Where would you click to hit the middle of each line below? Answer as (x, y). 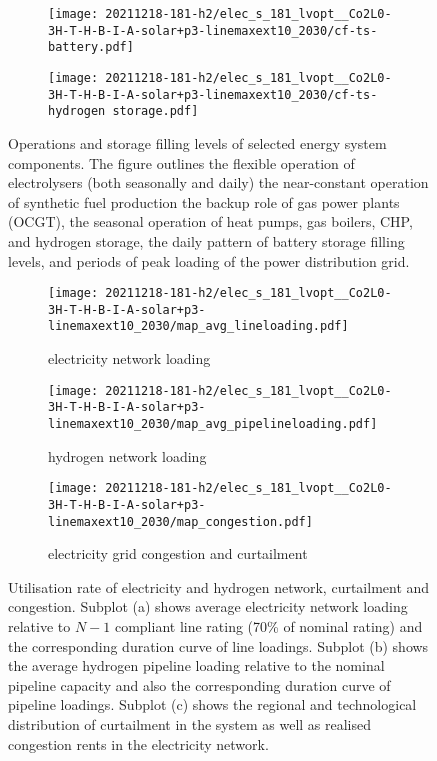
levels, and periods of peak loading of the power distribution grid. (209, 260)
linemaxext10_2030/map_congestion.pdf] (180, 521)
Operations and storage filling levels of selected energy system (197, 142)
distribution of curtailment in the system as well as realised (190, 723)
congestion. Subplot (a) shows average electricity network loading (208, 606)
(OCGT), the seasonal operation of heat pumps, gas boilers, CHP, (210, 221)
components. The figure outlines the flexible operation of (181, 162)
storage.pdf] (155, 111)
